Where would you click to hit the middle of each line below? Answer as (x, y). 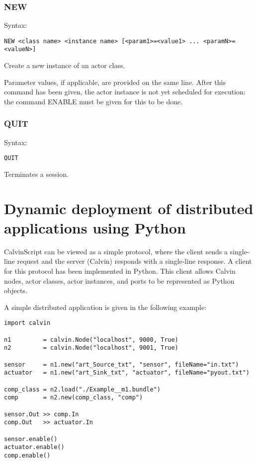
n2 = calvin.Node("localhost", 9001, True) (91, 348)
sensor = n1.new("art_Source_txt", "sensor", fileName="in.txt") (122, 364)
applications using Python (95, 227)
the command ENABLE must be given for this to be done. (93, 101)
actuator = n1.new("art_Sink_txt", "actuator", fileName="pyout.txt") (127, 373)
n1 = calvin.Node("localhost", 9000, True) (91, 340)
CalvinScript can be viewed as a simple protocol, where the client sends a (116, 251)
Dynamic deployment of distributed (129, 208)
